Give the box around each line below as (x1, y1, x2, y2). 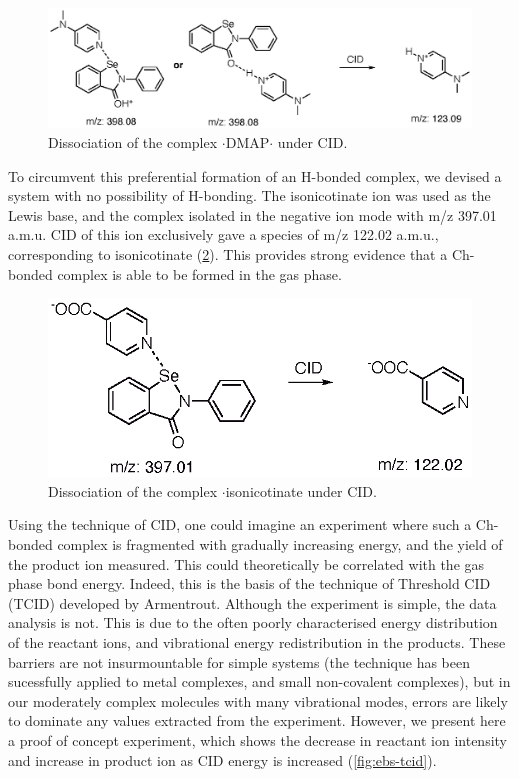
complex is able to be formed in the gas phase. (57, 263, 342, 284)
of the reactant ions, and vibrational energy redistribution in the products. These (8, 631, 506, 652)
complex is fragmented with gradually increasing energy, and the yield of (57, 533, 503, 554)
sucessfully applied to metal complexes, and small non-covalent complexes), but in (8, 671, 511, 692)
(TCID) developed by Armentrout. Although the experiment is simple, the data (8, 592, 497, 613)
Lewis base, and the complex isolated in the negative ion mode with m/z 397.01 (8, 204, 497, 225)
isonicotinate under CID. (225, 480, 377, 501)
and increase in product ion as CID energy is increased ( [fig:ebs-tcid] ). (8, 749, 437, 770)
